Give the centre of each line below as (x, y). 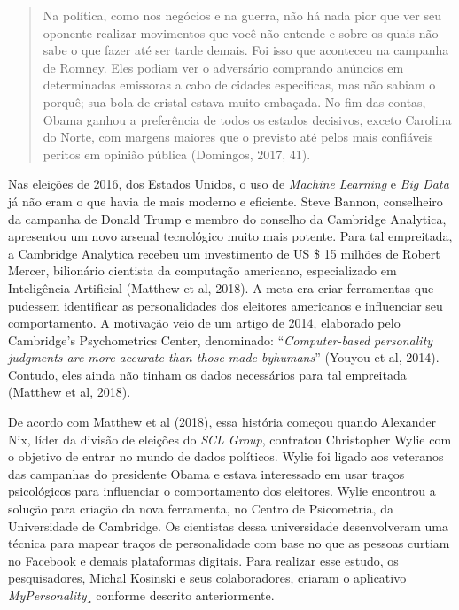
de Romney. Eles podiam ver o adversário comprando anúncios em (223, 67)
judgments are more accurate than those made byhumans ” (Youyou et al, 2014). (224, 357)
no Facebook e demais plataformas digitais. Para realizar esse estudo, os (203, 560)
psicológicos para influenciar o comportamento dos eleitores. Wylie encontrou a (222, 491)
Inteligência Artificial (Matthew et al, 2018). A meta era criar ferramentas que (221, 287)
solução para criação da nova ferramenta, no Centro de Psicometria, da (201, 509)
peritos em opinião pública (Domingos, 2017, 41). (177, 154)
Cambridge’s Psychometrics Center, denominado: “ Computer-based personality (221, 340)
